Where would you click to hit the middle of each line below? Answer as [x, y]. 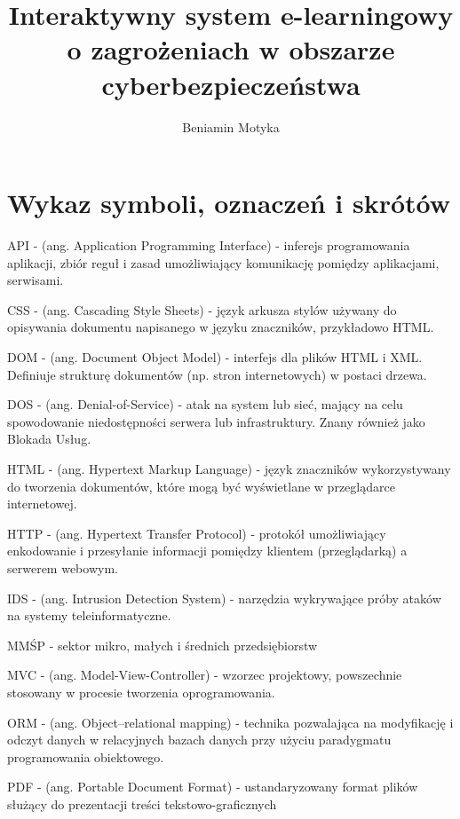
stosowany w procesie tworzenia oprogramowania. [141, 692]
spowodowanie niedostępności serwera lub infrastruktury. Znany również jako [216, 421]
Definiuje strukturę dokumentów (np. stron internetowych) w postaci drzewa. [217, 374]
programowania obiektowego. [86, 756]
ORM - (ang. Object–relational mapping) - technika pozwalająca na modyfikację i [230, 722]
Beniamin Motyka [231, 126]
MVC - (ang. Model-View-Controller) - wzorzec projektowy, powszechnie [205, 675]
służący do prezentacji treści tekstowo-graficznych [142, 803]
